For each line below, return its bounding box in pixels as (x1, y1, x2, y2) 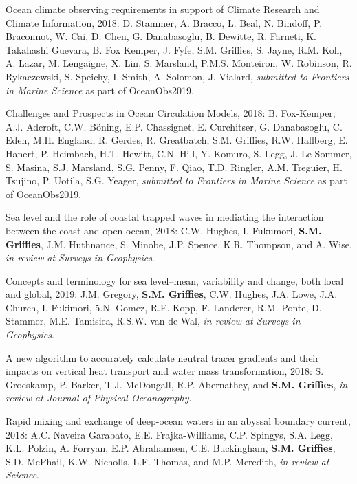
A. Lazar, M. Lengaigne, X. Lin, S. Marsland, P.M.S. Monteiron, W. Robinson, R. (6, 56, 352, 70)
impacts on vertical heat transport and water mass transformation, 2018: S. (6, 364, 324, 378)
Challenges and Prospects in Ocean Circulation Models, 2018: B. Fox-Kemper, (6, 106, 336, 120)
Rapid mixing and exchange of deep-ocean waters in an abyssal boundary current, (6, 414, 351, 428)
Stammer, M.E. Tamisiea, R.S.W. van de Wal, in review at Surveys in (6, 313, 301, 328)
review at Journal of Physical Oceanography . (6, 390, 192, 405)
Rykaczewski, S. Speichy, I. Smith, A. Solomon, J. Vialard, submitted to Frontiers (6, 69, 349, 83)
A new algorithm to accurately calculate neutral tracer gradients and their (6, 350, 319, 364)
